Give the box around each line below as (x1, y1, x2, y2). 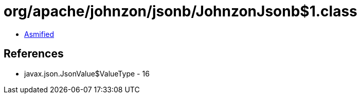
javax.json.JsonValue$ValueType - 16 (24, 69, 150, 78)
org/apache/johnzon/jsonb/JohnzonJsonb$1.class (4, 3, 357, 20)
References (4, 47, 64, 61)
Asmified (24, 29, 55, 38)
